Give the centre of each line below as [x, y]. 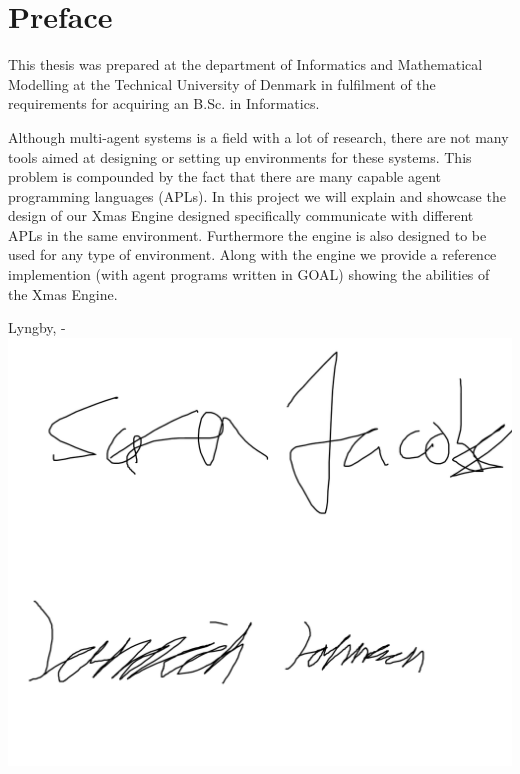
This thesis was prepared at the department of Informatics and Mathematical [245, 64]
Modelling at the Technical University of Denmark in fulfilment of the [222, 83]
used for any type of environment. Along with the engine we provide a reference [252, 254]
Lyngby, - [37, 327]
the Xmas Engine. [63, 293]
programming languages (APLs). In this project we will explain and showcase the [257, 195]
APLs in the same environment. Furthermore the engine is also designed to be [247, 234]
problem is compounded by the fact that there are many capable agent [225, 176]
